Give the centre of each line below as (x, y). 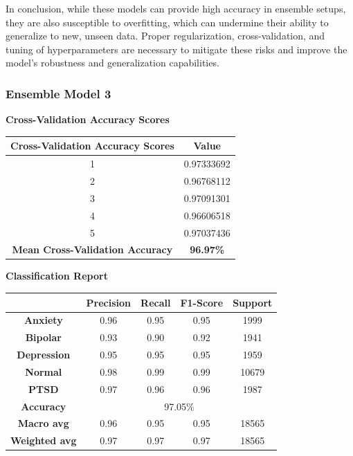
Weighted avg (44, 440)
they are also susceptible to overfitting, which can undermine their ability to (167, 22)
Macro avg (43, 423)
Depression (44, 355)
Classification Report (57, 276)
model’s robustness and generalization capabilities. (112, 63)
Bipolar (43, 337)
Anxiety (43, 320)
